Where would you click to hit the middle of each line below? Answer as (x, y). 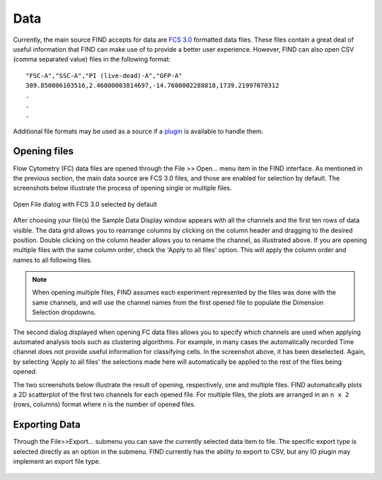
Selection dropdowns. (64, 312)
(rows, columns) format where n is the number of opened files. (104, 404)
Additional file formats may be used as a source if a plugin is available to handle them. (138, 131)
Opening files (44, 151)
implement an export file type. (57, 462)
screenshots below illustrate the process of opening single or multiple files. (122, 188)
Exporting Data (47, 425)
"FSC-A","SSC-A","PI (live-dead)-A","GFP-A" (104, 75)
